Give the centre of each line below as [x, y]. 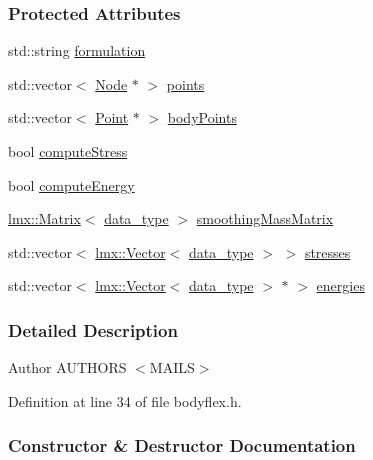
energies [340, 285]
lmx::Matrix [44, 218]
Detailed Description [93, 329]
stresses [327, 251]
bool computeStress [68, 151]
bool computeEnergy [71, 184]
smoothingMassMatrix [265, 218]
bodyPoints [202, 117]
